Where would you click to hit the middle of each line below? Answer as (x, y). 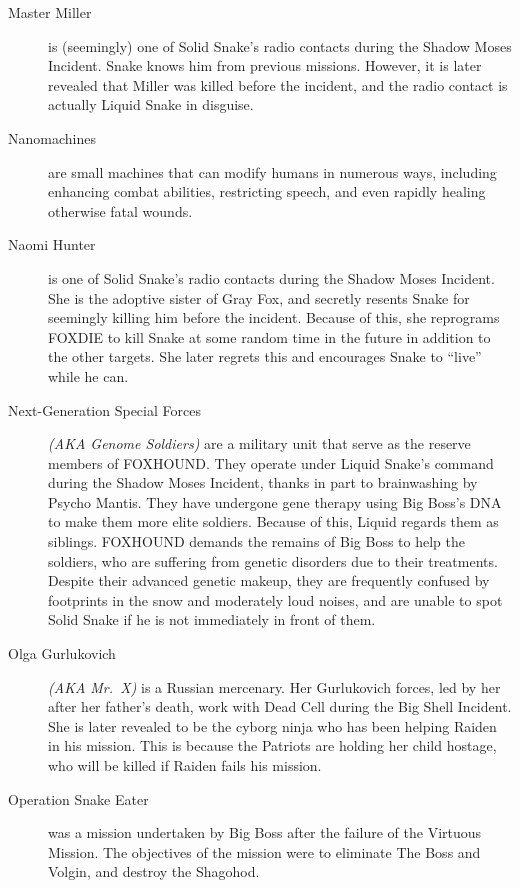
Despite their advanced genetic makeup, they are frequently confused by (269, 580)
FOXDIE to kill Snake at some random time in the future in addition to (269, 336)
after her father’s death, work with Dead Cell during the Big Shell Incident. (280, 706)
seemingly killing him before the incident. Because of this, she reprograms (274, 317)
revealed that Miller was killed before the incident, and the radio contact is (278, 84)
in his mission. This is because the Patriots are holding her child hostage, (272, 745)
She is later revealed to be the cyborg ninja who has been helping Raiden (272, 725)
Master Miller (50, 12)
